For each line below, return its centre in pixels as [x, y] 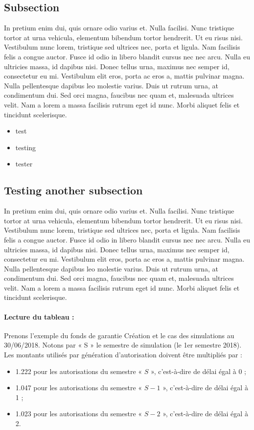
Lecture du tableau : [39, 316]
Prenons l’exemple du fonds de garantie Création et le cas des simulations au [119, 335]
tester [24, 164]
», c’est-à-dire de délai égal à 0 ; [198, 371]
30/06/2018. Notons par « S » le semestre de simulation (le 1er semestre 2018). [123, 345]
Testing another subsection [73, 190]
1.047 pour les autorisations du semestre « [79, 388]
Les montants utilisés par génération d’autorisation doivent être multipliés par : [123, 355]
